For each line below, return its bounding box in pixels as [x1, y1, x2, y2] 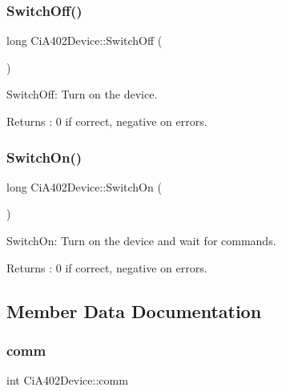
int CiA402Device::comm [6, 372, 128, 389]
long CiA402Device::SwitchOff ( [6, 32, 163, 49]
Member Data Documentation [6, 298, 262, 323]
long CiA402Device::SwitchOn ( [6, 178, 162, 195]
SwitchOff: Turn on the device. [6, 86, 158, 103]
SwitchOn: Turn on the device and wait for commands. [6, 232, 276, 248]
